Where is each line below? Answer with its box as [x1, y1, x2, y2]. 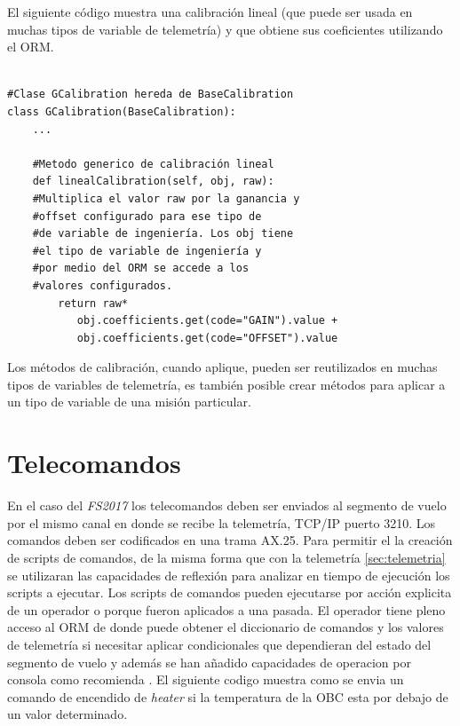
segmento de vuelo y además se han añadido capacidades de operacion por [7, 652, 411, 671]
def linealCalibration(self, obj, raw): [32, 175, 274, 188]
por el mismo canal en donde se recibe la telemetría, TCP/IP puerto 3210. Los [7, 513, 435, 532]
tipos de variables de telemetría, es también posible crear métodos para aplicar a [7, 375, 446, 393]
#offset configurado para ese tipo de [32, 209, 262, 223]
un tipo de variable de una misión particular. [7, 392, 251, 411]
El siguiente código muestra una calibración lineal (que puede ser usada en [7, 3, 413, 20]
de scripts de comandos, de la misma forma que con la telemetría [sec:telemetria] [7, 548, 446, 566]
